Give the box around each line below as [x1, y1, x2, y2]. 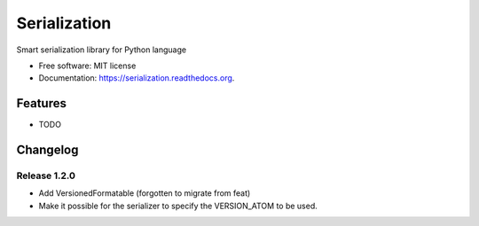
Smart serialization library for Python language [16, 44, 186, 55]
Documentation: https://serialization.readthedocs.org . [38, 73, 235, 83]
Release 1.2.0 [16, 169, 75, 182]
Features [16, 96, 67, 111]
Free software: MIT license [38, 60, 137, 71]
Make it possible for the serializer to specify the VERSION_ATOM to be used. [38, 200, 318, 211]
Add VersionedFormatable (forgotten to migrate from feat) [38, 188, 251, 199]
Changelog [16, 143, 79, 158]
